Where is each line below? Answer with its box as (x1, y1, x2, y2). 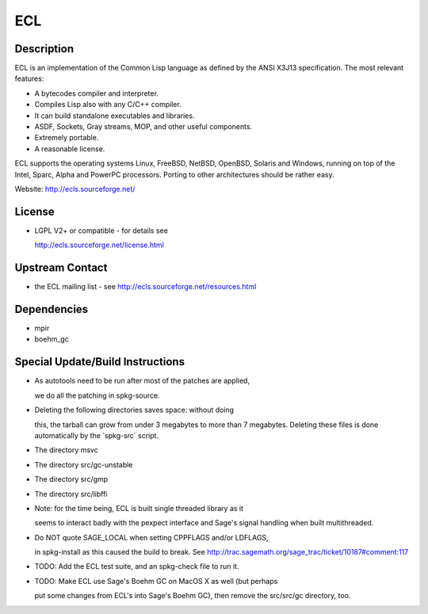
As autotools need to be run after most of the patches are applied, (34, 376, 250, 386)
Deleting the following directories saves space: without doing (34, 405, 234, 415)
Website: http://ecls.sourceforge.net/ (14, 184, 136, 193)
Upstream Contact (14, 261, 108, 275)
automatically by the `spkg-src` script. (34, 430, 159, 440)
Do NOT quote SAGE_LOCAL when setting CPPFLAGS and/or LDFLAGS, (34, 532, 269, 542)
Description (14, 42, 75, 55)
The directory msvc (34, 445, 98, 455)
